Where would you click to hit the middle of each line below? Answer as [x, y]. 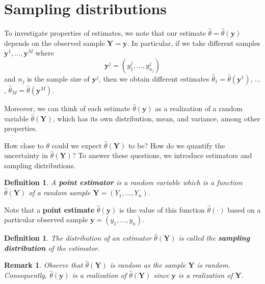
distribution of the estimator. [52, 248]
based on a [244, 209]
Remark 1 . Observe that [44, 265]
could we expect [77, 145]
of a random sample [60, 192]
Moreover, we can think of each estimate [67, 108]
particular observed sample [46, 220]
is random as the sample [148, 265]
